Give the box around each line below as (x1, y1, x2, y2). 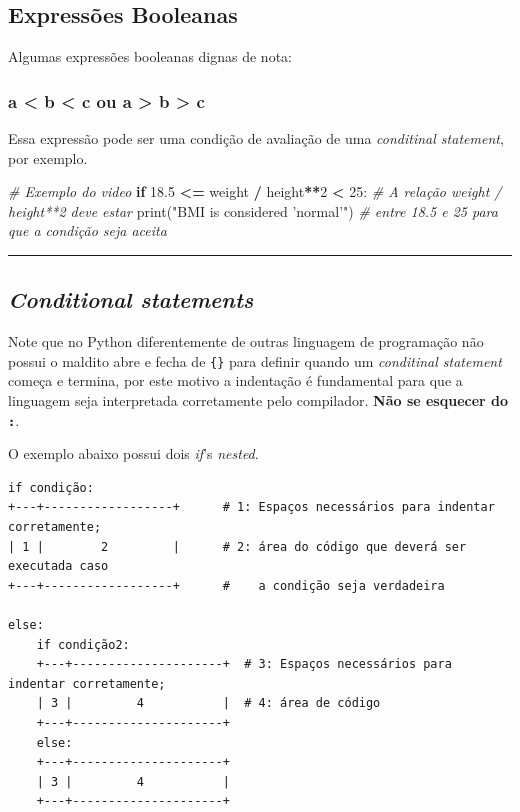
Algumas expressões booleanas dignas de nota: (8, 46, 292, 67)
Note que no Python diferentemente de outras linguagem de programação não (8, 331, 484, 352)
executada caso (8, 559, 109, 574)
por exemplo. (8, 147, 88, 168)
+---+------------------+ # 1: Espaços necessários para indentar (8, 500, 495, 515)
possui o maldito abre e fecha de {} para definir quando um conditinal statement (8, 350, 502, 371)
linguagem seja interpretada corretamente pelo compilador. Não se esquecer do (8, 390, 509, 411)
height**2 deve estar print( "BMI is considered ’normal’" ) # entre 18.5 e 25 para (8, 200, 498, 221)
